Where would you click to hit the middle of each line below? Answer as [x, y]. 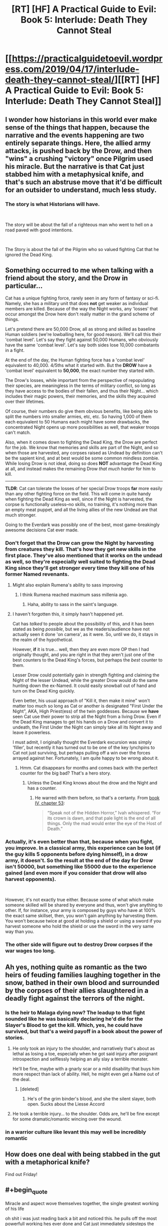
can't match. [18, 432]
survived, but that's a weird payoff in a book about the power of [84, 1031]
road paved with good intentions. [39, 230]
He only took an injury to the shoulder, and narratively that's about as [83, 1048]
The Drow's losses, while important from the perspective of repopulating [80, 380]
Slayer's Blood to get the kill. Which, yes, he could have [74, 1025]
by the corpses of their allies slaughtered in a [77, 990]
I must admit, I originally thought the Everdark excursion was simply [82, 742]
